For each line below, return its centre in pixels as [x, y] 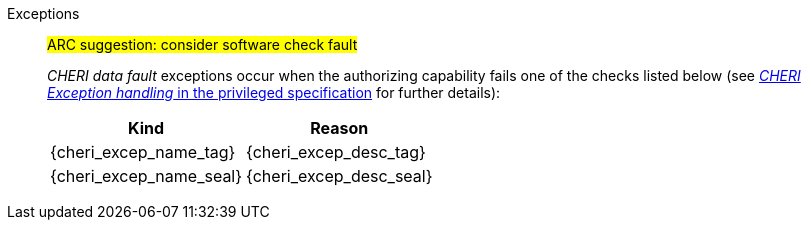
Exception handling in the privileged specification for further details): [274, 92]
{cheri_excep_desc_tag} [336, 152]
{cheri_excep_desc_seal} [339, 176]
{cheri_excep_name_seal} [146, 176]
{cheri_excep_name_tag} [143, 152]
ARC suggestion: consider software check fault [202, 44]
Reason [339, 128]
